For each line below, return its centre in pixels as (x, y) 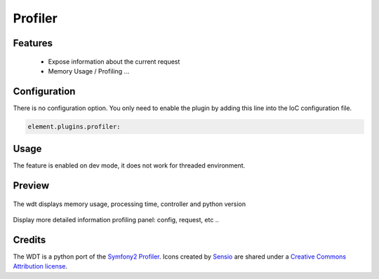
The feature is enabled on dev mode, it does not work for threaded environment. (129, 165)
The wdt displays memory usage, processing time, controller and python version (129, 204)
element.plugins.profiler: (74, 127)
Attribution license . (40, 266)
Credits (29, 239)
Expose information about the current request (114, 61)
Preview (31, 186)
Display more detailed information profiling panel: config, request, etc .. (116, 220)
